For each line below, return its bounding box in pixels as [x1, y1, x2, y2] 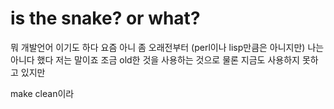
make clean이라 [10, 87, 75, 99]
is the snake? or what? [10, 7, 201, 30]
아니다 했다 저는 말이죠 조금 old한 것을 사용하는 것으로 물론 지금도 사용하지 [10, 53, 300, 66]
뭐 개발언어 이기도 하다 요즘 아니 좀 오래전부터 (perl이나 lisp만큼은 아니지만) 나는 [10, 41, 325, 53]
